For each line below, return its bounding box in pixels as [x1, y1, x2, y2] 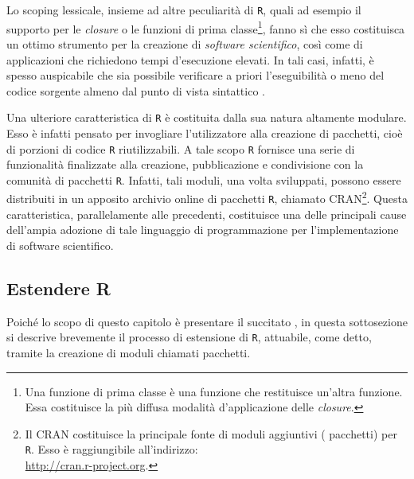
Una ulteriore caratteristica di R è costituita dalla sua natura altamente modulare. [6, 109, 407, 126]
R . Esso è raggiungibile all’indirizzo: [25, 441, 198, 458]
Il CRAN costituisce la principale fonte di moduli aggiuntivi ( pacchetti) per [25, 425, 397, 442]
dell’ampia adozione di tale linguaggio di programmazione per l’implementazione [6, 221, 399, 238]
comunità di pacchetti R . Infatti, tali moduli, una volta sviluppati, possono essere [6, 171, 401, 188]
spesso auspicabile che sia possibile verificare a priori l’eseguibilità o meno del [6, 67, 385, 84]
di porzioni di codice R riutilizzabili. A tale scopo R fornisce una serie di [6, 140, 355, 157]
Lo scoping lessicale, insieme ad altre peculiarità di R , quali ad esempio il [6, 2, 361, 18]
